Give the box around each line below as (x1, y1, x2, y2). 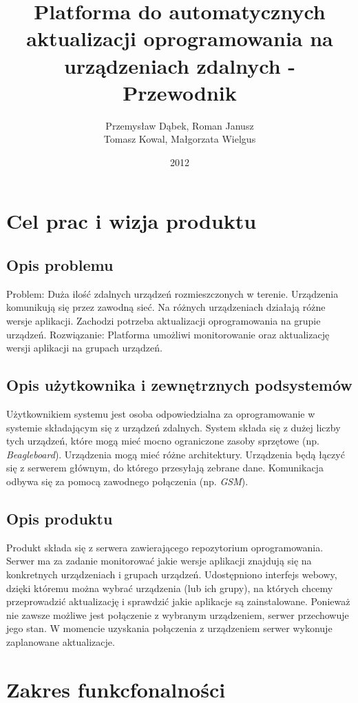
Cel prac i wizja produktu (6, 207, 257, 235)
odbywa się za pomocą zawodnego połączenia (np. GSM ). (6, 474, 249, 488)
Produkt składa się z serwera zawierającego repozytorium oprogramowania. (6, 540, 324, 554)
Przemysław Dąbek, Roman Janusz (105, 118, 254, 132)
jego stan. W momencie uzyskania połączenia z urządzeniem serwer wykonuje (6, 621, 333, 635)
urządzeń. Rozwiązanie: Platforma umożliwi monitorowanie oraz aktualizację (6, 327, 330, 341)
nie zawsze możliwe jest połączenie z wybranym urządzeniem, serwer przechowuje (6, 607, 349, 622)
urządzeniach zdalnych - (63, 51, 296, 79)
